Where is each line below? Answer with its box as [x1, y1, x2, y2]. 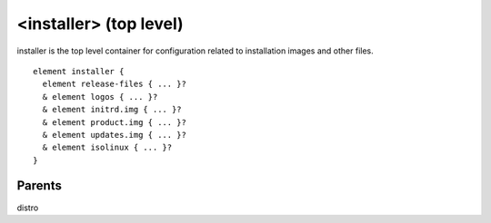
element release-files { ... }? [42, 79, 186, 90]
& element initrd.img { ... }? [42, 104, 182, 115]
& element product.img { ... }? [42, 117, 186, 127]
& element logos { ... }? [42, 92, 158, 102]
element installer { [33, 66, 125, 76]
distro [16, 202, 39, 213]
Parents [16, 178, 63, 194]
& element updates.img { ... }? [42, 130, 186, 140]
